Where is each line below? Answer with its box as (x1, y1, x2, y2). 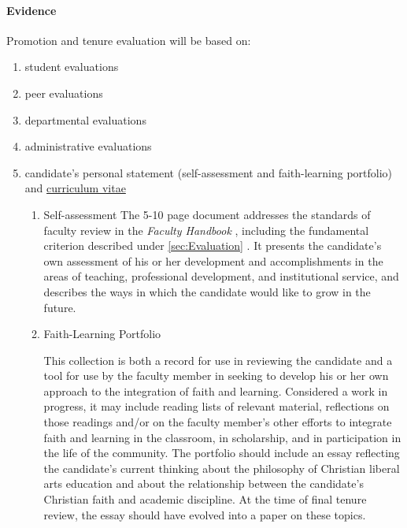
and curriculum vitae (24, 180, 126, 196)
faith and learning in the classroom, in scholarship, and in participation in (43, 429, 401, 445)
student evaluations (24, 58, 119, 75)
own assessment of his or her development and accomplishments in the (43, 252, 383, 269)
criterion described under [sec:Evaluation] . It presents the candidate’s (43, 237, 382, 254)
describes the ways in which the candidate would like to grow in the (43, 283, 371, 299)
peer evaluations (24, 84, 103, 101)
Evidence (6, 2, 57, 18)
